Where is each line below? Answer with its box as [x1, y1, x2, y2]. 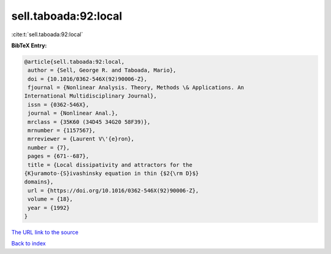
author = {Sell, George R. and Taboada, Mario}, [28, 67, 177, 74]
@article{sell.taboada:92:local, [24, 58, 125, 65]
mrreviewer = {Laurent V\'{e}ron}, [28, 136, 135, 142]
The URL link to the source [11, 228, 79, 236]
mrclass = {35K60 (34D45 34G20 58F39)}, [28, 118, 151, 125]
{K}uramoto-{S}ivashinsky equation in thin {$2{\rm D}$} [24, 170, 199, 177]
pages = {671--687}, [28, 153, 89, 160]
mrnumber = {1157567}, [28, 127, 96, 134]
